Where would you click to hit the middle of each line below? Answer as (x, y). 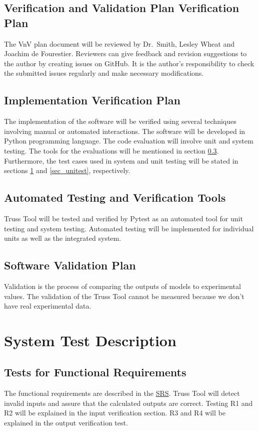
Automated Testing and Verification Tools (115, 197)
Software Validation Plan (70, 265)
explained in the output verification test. (66, 423)
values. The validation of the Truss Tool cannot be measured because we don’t (124, 296)
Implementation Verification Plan (92, 100)
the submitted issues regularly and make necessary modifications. (104, 73)
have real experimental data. (48, 306)
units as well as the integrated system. (63, 238)
